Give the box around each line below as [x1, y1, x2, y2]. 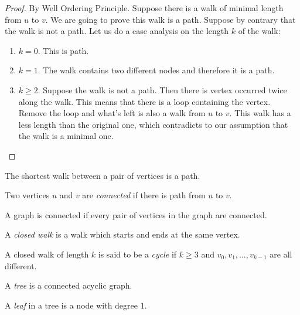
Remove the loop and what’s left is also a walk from [18, 107, 206, 119]
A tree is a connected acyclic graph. [5, 279, 132, 292]
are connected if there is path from [82, 189, 206, 201]
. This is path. [37, 44, 89, 56]
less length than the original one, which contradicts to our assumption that [18, 118, 288, 130]
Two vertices [5, 189, 50, 201]
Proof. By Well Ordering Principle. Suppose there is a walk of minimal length [5, 2, 284, 13]
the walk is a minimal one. [18, 130, 114, 142]
